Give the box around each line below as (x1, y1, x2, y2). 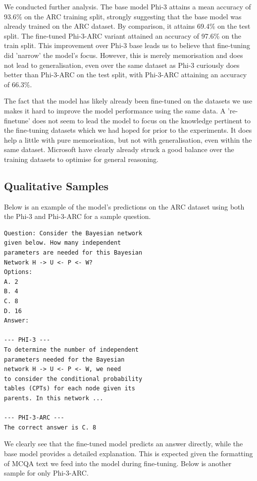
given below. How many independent (4, 239, 121, 247)
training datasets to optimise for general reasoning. (4, 154, 158, 164)
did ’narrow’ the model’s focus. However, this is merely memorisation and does (4, 50, 243, 60)
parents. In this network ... (4, 394, 103, 402)
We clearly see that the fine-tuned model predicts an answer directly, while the (4, 438, 243, 449)
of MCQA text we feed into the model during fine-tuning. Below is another (4, 458, 232, 468)
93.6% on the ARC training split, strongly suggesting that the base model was (4, 11, 242, 21)
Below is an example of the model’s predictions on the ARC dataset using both (4, 201, 245, 212)
